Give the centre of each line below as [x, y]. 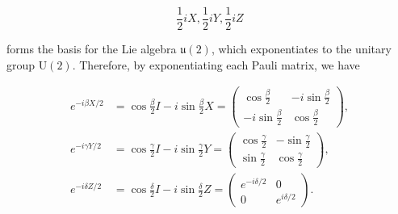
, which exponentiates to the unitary [301, 49]
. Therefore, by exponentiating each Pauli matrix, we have [216, 64]
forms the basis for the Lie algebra [92, 49]
